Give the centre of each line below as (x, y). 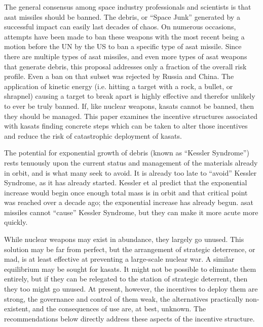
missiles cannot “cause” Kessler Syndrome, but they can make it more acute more (131, 212)
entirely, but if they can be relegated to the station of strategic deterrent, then (126, 279)
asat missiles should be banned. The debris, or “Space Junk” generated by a (122, 16)
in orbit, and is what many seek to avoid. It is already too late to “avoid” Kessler (130, 172)
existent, (17, 309)
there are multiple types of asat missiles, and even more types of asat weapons (126, 56)
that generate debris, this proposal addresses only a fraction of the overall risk (125, 66)
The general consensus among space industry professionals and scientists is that (128, 7)
